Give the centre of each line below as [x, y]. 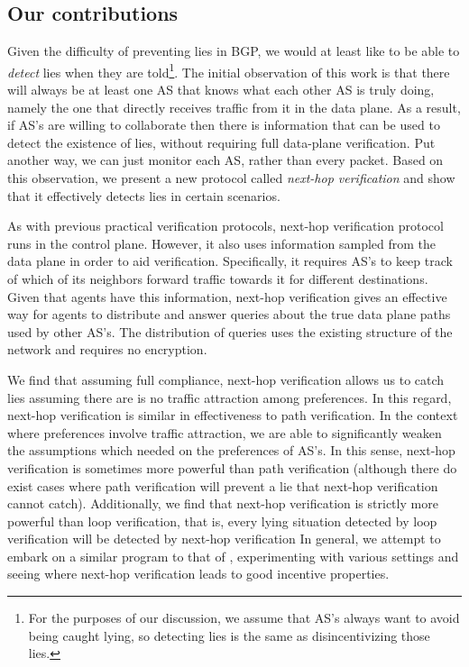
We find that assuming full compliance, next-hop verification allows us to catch [226, 379]
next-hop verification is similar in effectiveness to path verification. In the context [233, 415]
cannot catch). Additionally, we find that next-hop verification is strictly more [223, 503]
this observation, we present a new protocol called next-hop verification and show [231, 178]
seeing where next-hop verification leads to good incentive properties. [198, 574]
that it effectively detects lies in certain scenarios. [144, 195]
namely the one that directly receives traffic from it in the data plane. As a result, [234, 107]
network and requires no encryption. [107, 349]
